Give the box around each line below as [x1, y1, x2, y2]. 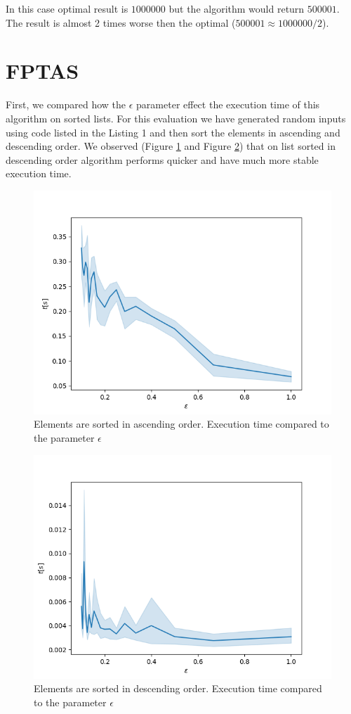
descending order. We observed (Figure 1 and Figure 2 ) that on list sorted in [6, 139, 336, 153]
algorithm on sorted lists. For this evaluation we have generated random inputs [6, 110, 346, 125]
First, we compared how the [6, 97, 126, 112]
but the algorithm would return [168, 1, 305, 15]
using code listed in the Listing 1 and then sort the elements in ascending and [6, 125, 340, 139]
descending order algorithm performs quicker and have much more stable [6, 152, 319, 167]
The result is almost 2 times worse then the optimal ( [6, 15, 236, 30]
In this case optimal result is [6, 1, 128, 15]
